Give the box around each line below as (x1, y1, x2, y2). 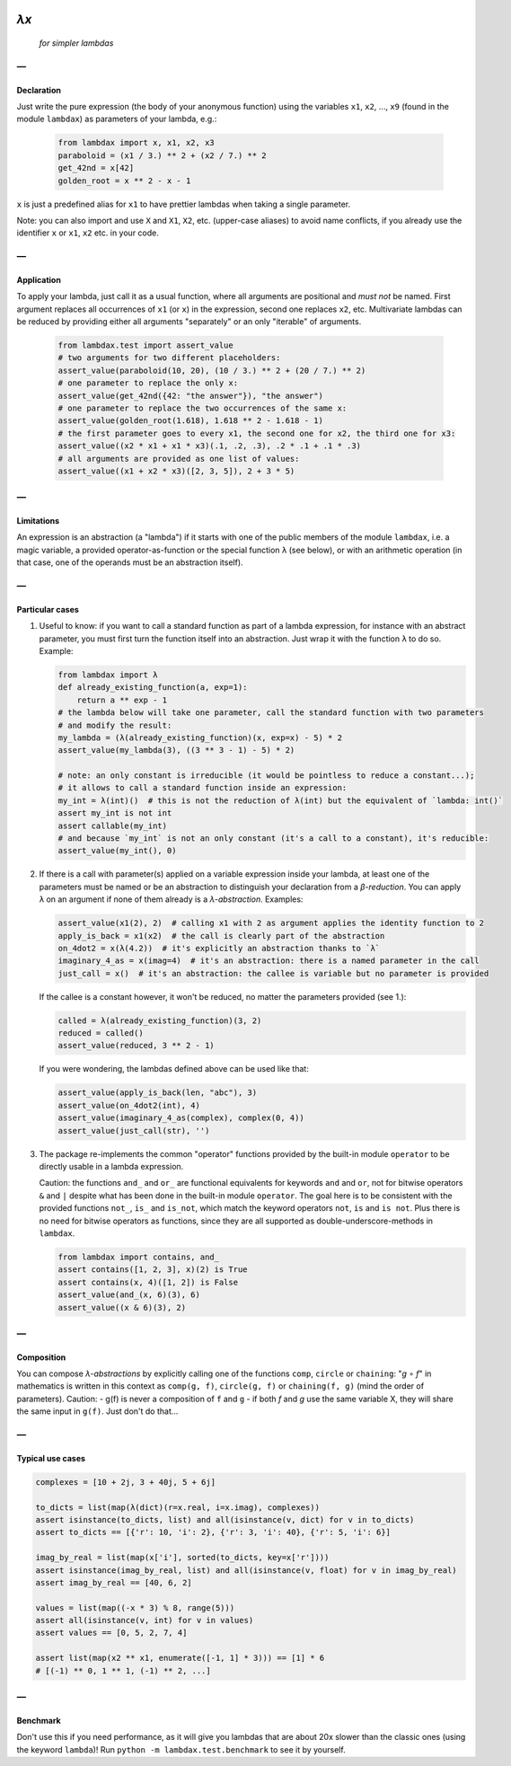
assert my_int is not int (57, 808, 172, 818)
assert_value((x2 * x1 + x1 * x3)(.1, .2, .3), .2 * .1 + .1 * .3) (57, 441, 362, 451)
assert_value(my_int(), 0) (57, 845, 177, 856)
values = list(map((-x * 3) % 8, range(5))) (35, 1603, 235, 1612)
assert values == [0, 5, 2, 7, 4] (35, 1628, 188, 1638)
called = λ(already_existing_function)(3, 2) (57, 1015, 262, 1026)
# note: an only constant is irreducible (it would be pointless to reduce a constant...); (57, 771, 475, 781)
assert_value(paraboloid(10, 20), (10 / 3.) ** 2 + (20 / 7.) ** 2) (57, 365, 366, 375)
